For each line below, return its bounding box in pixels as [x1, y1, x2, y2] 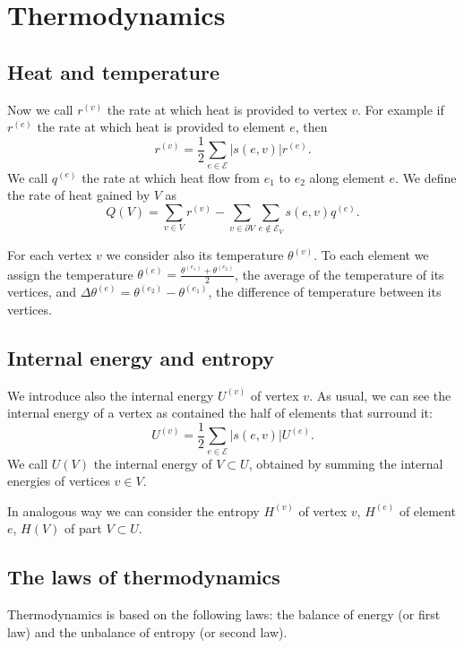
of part [64, 519, 102, 538]
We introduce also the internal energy [7, 385, 214, 404]
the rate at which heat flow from [82, 168, 260, 186]
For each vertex [7, 246, 92, 264]
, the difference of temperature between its [208, 282, 442, 301]
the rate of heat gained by [7, 186, 150, 204]
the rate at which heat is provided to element [37, 117, 286, 136]
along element [309, 168, 385, 186]
